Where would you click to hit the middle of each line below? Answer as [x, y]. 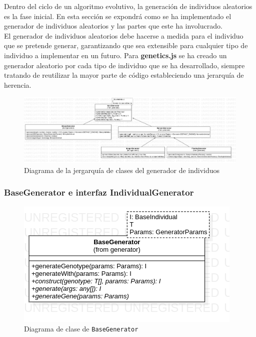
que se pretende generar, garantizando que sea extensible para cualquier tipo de [126, 45]
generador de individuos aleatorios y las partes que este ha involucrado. [113, 26]
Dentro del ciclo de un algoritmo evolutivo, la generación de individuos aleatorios [128, 6]
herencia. [18, 85]
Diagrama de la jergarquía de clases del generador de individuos [122, 170]
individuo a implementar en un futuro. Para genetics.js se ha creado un [115, 55]
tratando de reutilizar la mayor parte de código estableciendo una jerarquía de [124, 75]
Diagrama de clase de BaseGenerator [81, 329]
